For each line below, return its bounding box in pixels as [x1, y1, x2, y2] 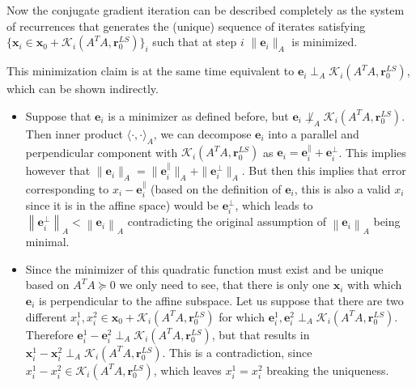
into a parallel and [268, 125, 359, 142]
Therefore [25, 325, 74, 342]
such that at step [152, 33, 237, 50]
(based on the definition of [150, 180, 282, 197]
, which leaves [153, 361, 222, 378]
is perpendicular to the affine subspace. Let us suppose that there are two [39, 292, 404, 308]
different [25, 308, 67, 325]
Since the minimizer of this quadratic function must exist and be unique [25, 260, 384, 277]
